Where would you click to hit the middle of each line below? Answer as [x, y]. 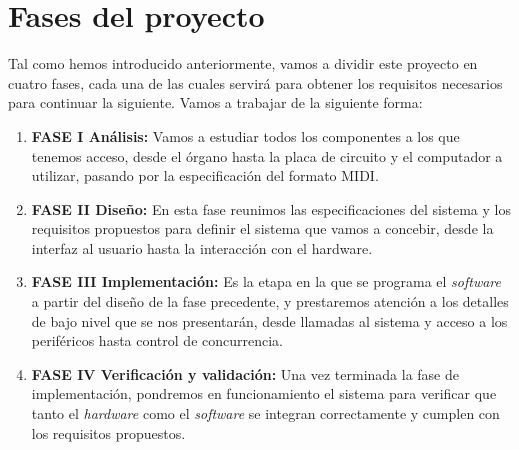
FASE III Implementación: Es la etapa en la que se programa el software [266, 281]
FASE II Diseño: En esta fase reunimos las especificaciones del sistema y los [271, 208]
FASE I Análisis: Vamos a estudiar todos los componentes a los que [245, 135]
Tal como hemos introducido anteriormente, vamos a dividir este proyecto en [243, 63]
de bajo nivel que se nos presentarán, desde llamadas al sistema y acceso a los [269, 320]
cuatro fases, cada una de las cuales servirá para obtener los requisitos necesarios [255, 82]
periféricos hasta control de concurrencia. [157, 340]
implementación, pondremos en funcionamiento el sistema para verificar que [264, 393]
